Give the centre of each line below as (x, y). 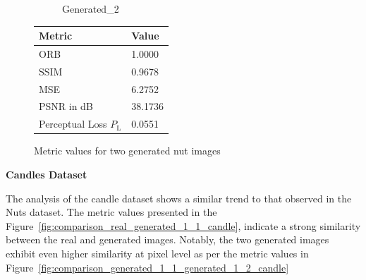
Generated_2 (91, 8)
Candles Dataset (47, 174)
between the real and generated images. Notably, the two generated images (167, 239)
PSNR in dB (66, 106)
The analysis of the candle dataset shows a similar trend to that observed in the (179, 198)
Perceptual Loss (73, 124)
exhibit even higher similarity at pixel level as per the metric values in (157, 253)
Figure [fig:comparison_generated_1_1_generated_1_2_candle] (147, 267)
